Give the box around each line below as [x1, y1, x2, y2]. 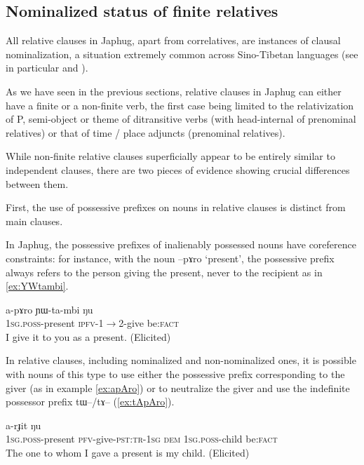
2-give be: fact [119, 316, 180, 330]
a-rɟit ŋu [6, 417, 41, 432]
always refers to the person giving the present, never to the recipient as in [6, 264, 323, 279]
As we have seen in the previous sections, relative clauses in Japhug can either [6, 83, 342, 98]
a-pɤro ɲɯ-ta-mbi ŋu [6, 302, 93, 316]
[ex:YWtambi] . [6, 278, 69, 293]
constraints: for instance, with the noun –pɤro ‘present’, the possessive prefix [6, 250, 335, 265]
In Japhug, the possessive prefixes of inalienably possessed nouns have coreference [6, 237, 356, 252]
